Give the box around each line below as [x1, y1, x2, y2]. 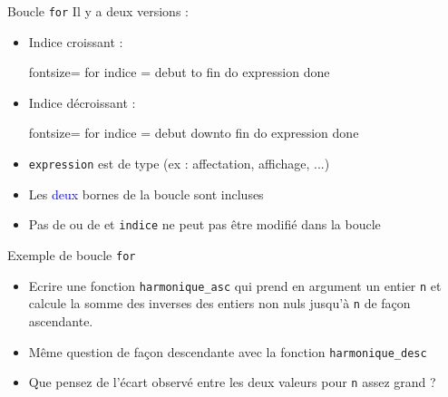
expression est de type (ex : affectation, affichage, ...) [28, 154, 330, 173]
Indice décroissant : [28, 92, 136, 111]
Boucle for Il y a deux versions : [7, 2, 189, 20]
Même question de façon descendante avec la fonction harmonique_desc [28, 342, 427, 361]
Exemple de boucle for [7, 245, 136, 264]
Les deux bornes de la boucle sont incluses [28, 184, 264, 203]
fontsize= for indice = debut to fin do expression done [28, 63, 330, 82]
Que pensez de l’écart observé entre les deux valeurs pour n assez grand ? [28, 373, 436, 392]
